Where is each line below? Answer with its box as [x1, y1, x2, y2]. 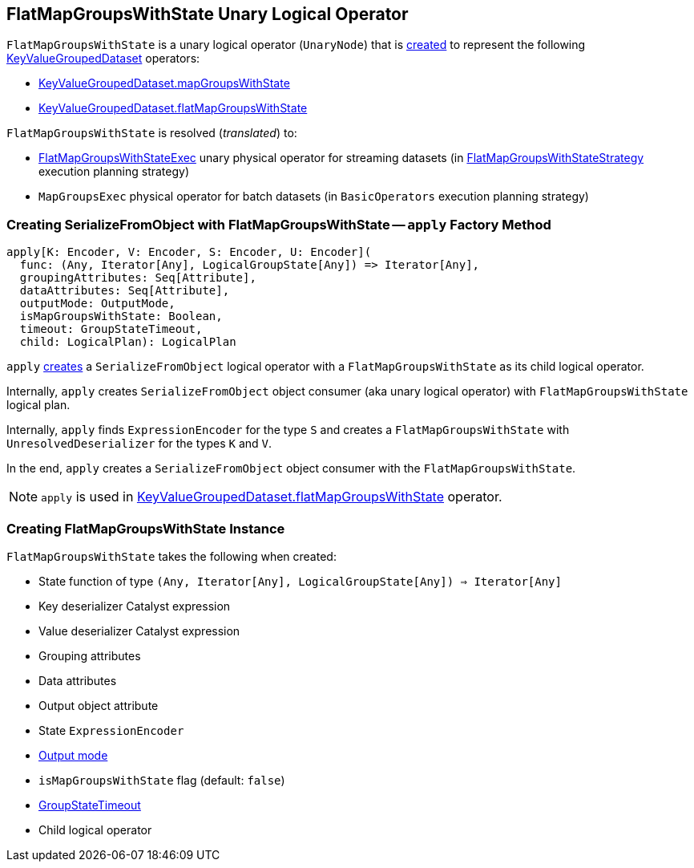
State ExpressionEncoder [38, 723, 184, 737]
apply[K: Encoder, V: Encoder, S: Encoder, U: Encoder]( [6, 245, 372, 259]
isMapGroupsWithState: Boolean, [19, 310, 223, 323]
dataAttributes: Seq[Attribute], [19, 284, 230, 298]
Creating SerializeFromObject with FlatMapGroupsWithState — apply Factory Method [6, 216, 551, 233]
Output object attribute [38, 698, 159, 712]
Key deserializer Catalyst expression [38, 598, 231, 613]
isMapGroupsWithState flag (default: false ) [38, 773, 285, 787]
